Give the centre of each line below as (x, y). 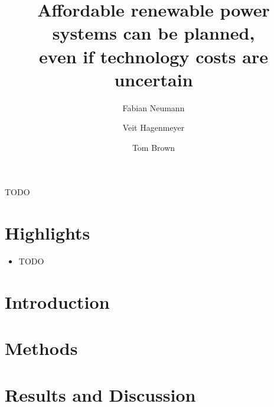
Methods (41, 348)
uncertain (154, 79)
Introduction (57, 301)
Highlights (48, 233)
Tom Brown (154, 147)
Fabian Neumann (154, 107)
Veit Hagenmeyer (154, 127)
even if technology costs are (154, 56)
